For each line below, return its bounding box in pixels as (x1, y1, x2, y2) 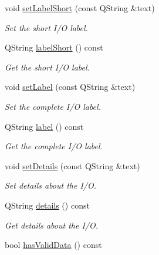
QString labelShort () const (5, 41, 103, 53)
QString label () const (5, 120, 84, 132)
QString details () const (5, 199, 90, 211)
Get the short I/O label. (5, 61, 90, 73)
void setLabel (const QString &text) (5, 80, 136, 93)
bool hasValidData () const (5, 239, 102, 251)
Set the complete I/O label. (5, 100, 101, 112)
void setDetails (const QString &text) (5, 159, 140, 172)
